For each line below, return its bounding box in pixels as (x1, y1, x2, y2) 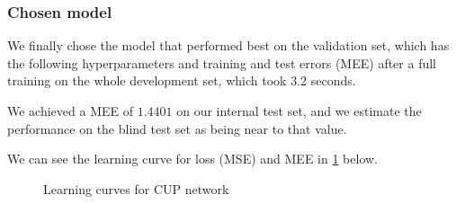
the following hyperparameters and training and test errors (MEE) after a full (7, 53, 436, 72)
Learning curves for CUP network (43, 179, 229, 198)
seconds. (310, 71, 356, 90)
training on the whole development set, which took (7, 71, 287, 90)
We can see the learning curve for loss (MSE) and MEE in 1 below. (7, 149, 378, 168)
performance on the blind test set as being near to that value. (7, 119, 347, 137)
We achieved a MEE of (7, 102, 133, 120)
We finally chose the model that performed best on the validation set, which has (7, 36, 450, 55)
